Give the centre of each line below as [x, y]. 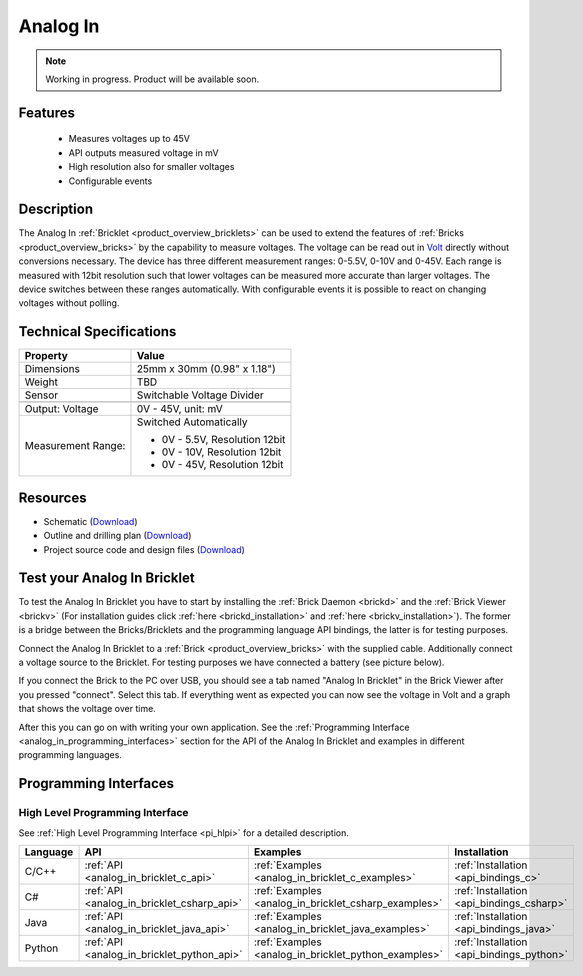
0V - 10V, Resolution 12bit [221, 452]
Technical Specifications [97, 331]
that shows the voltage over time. [87, 709]
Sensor [41, 395]
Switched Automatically [192, 422]
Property [46, 356]
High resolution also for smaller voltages [151, 167]
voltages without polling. [69, 303]
